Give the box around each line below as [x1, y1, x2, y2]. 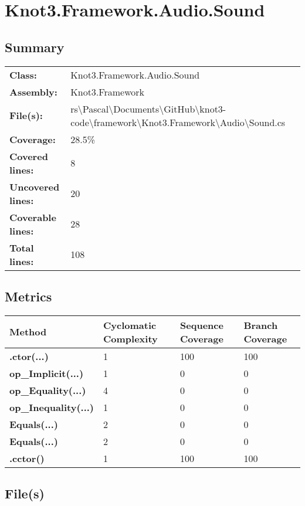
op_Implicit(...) [9, 366, 84, 380]
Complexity [103, 331, 158, 345]
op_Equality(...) [9, 383, 86, 397]
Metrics [5, 287, 52, 305]
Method [9, 325, 47, 339]
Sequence [180, 318, 223, 332]
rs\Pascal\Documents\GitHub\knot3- [70, 101, 226, 116]
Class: [9, 67, 37, 81]
